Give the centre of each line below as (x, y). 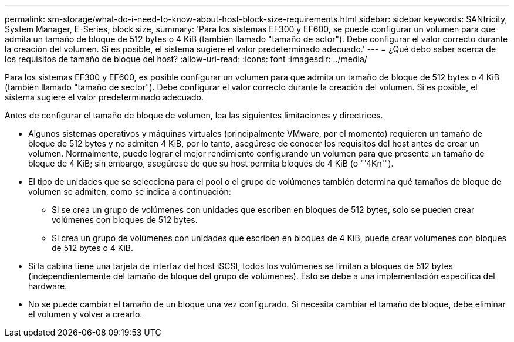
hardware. (48, 286)
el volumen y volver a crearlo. (85, 314)
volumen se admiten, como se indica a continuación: (130, 192)
